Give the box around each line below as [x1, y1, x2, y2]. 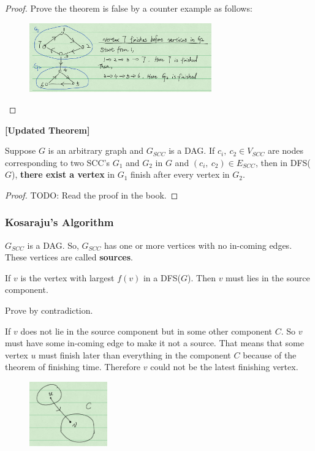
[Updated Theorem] [5, 123, 90, 136]
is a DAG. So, [27, 238, 79, 251]
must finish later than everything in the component [39, 348, 231, 361]
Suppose [5, 144, 36, 157]
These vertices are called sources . [5, 251, 133, 263]
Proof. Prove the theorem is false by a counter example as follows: [5, 2, 252, 14]
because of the [243, 348, 297, 361]
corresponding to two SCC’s [5, 156, 110, 169]
